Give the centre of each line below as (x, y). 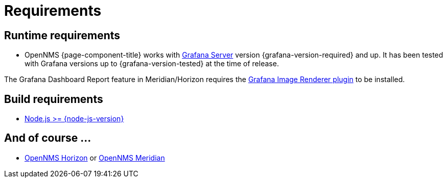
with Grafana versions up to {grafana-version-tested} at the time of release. (152, 64)
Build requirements (54, 99)
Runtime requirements (62, 35)
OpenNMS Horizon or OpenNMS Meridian (95, 158)
